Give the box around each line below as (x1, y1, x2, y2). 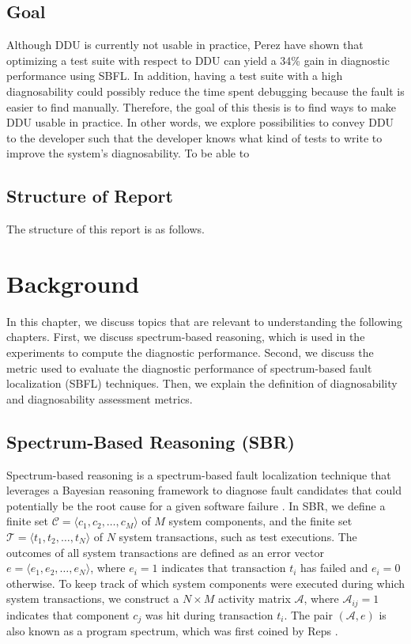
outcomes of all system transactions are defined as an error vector (6, 544, 324, 560)
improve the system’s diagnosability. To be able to (6, 145, 250, 161)
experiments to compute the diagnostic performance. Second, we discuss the (6, 344, 374, 361)
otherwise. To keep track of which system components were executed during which (6, 574, 405, 591)
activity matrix (217, 590, 291, 607)
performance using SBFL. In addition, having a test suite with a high (6, 67, 343, 84)
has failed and (300, 559, 368, 576)
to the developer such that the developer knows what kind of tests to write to (6, 129, 383, 146)
